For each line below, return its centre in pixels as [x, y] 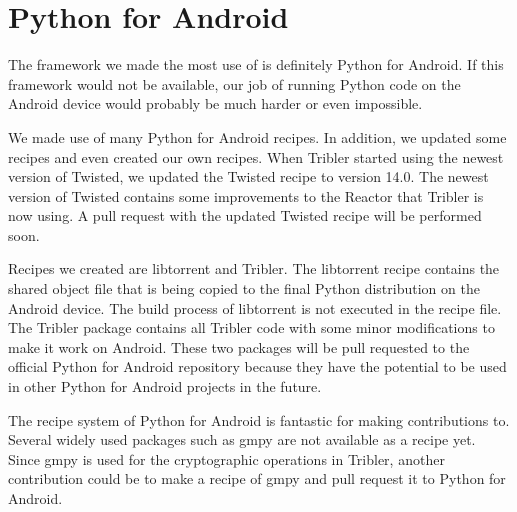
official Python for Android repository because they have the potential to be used [257, 366]
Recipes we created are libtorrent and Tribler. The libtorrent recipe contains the [254, 268]
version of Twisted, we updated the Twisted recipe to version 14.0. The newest [248, 176]
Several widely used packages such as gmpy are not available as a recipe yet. [242, 439]
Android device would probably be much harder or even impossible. [215, 103]
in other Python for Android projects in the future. [165, 386]
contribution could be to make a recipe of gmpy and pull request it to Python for [257, 478]
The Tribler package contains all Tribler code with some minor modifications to [251, 327]
